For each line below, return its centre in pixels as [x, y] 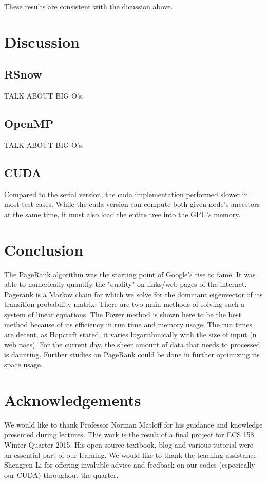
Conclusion [44, 249]
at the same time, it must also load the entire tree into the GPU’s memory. [122, 214]
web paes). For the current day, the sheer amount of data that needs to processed [132, 344]
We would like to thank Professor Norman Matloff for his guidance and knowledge [133, 424]
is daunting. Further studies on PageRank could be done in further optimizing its [132, 354]
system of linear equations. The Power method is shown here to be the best [123, 314]
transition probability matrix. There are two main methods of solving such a [125, 304]
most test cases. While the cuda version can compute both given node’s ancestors [132, 204]
